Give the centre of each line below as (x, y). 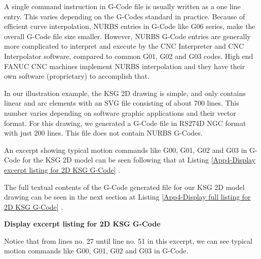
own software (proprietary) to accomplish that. (77, 76)
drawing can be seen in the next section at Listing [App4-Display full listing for (127, 197)
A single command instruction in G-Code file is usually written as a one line (122, 6)
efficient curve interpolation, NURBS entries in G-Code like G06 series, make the (130, 26)
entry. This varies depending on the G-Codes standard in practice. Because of (125, 16)
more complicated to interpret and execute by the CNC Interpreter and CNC (124, 46)
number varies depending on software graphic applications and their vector (120, 112)
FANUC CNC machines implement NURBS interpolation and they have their (125, 66)
